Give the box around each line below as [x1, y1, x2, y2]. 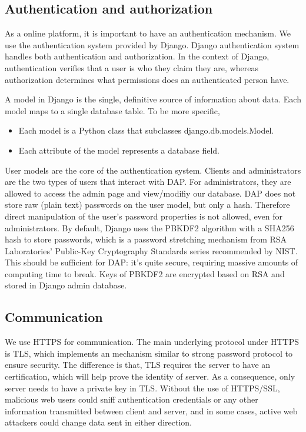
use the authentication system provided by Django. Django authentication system [5, 38, 300, 51]
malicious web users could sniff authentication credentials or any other [5, 393, 258, 406]
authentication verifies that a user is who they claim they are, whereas [5, 61, 258, 74]
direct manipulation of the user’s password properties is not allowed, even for [5, 210, 283, 222]
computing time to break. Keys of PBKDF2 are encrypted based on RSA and [5, 267, 285, 280]
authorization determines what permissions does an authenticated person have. [5, 73, 290, 85]
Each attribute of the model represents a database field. [18, 144, 220, 156]
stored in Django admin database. [5, 279, 127, 291]
